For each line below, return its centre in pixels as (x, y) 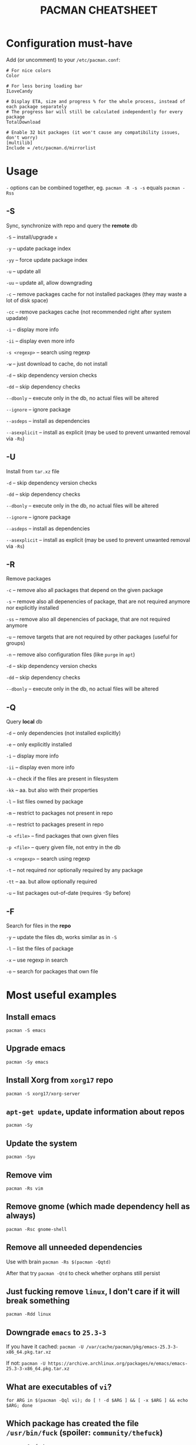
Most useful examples (62, 995)
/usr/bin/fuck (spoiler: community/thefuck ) (84, 1433)
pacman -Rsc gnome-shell (36, 1229)
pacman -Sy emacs (27, 1062)
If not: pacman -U (26, 1363)
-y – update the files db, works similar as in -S (62, 937)
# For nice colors (29, 70)
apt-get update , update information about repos (95, 1112)
